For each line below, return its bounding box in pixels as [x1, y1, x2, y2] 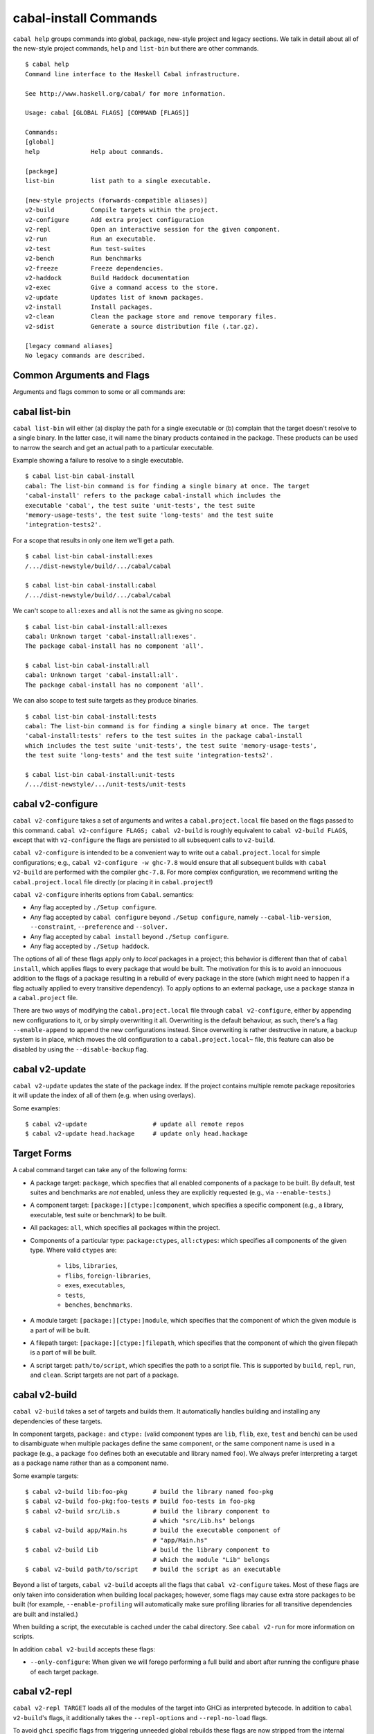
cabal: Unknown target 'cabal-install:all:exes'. [25, 632, 197, 640]
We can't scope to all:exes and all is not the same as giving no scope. [12, 607, 224, 615]
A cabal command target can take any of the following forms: [12, 1166, 188, 1174]
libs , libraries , [64, 1262, 118, 1270]
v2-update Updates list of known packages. [25, 293, 204, 301]
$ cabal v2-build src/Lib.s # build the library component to [25, 1507, 270, 1515]
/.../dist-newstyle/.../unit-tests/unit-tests [25, 780, 186, 789]
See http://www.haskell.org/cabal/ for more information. [25, 89, 226, 97]
